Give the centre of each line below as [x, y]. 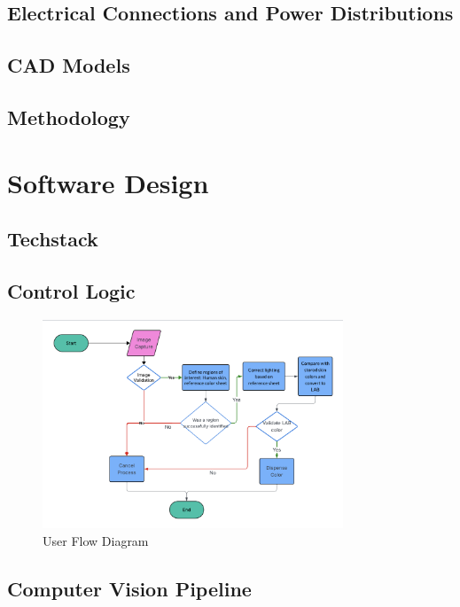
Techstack [53, 239]
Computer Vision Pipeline [129, 588]
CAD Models [69, 65]
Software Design [108, 182]
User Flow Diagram [96, 540]
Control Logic [71, 290]
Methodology [69, 117]
